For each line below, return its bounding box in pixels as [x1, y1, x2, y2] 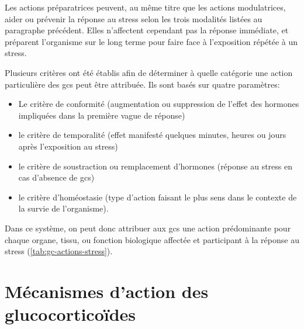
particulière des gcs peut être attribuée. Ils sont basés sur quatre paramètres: [5, 78, 280, 90]
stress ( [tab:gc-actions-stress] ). [5, 245, 113, 257]
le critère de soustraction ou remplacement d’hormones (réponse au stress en [18, 160, 292, 172]
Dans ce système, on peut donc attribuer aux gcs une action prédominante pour [5, 221, 291, 234]
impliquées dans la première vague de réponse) [18, 109, 185, 121]
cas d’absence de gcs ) [18, 171, 95, 183]
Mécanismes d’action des [5, 279, 209, 303]
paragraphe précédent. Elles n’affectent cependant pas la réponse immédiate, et [5, 24, 289, 36]
